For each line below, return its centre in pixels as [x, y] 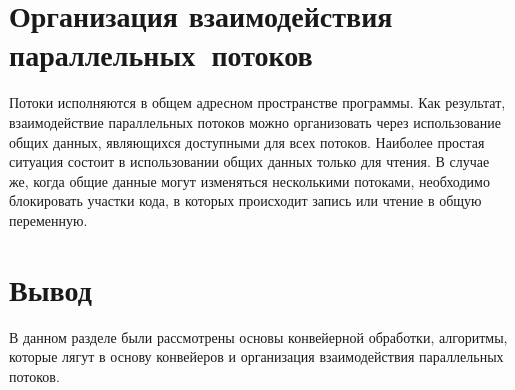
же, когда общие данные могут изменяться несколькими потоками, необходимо [249, 180]
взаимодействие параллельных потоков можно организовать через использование [255, 121]
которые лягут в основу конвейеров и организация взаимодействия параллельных [256, 356]
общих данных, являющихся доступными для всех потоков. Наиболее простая [247, 141]
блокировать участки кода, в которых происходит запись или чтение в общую [245, 200]
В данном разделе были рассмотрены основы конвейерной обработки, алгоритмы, [258, 336]
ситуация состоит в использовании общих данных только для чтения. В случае [249, 161]
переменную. [48, 219]
